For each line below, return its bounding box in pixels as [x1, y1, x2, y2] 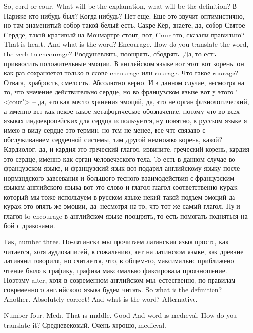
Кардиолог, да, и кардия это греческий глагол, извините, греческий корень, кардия [4, 144, 250, 154]
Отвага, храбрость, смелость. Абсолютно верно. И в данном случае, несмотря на [4, 77, 244, 87]
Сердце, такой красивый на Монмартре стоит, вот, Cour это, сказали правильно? [4, 29, 245, 39]
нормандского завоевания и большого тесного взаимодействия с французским [4, 172, 234, 183]
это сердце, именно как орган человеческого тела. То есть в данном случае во [4, 153, 235, 164]
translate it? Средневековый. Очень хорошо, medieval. [4, 320, 167, 330]
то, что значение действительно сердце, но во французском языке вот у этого [4, 87, 234, 97]
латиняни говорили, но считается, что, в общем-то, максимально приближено [4, 256, 234, 266]
